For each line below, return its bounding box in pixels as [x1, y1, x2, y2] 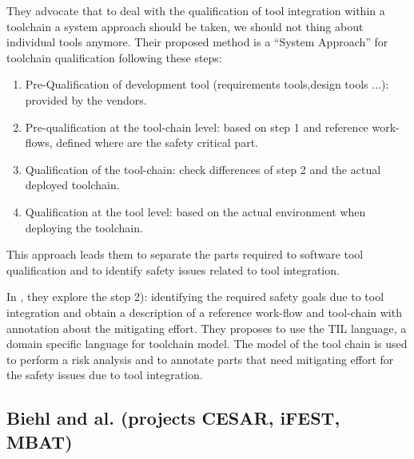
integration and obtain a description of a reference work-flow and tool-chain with [6, 303, 402, 320]
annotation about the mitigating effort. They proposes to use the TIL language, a [6, 319, 407, 336]
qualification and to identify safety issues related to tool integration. [6, 261, 340, 278]
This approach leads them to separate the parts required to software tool [6, 246, 364, 263]
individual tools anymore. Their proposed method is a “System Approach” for [6, 34, 388, 50]
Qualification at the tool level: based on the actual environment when [25, 203, 366, 220]
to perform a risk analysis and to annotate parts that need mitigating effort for [6, 350, 394, 367]
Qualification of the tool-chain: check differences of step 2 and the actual [25, 160, 381, 177]
